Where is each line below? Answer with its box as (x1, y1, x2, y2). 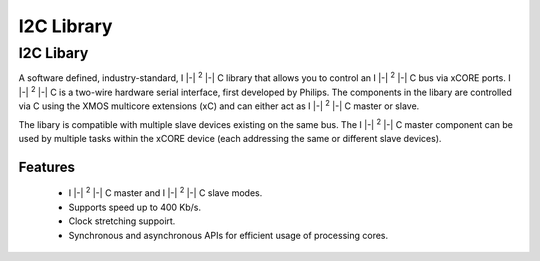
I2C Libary (18, 44, 89, 62)
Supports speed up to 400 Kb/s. (68, 201, 202, 213)
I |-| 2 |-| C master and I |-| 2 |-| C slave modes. (68, 185, 263, 199)
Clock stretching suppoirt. (68, 215, 176, 227)
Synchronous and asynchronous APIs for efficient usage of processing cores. (68, 229, 389, 241)
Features (18, 158, 75, 175)
